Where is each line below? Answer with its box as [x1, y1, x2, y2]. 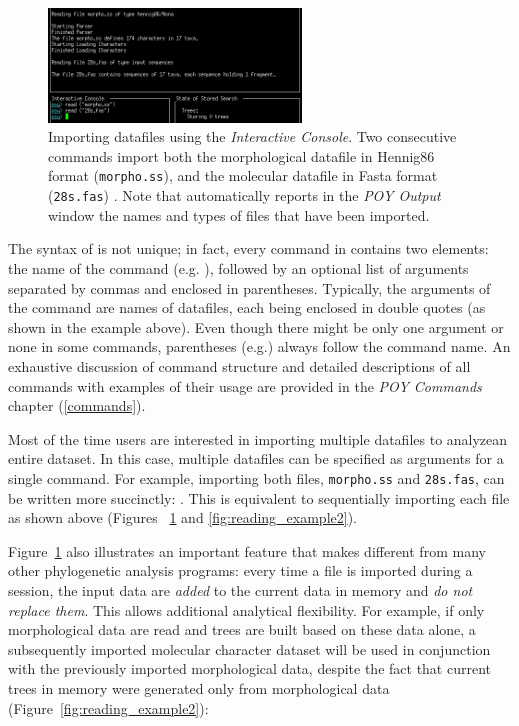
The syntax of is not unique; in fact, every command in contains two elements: [8, 238, 489, 259]
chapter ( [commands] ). [8, 395, 146, 416]
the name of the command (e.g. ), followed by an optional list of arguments [8, 257, 469, 278]
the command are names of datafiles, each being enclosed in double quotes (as [8, 297, 486, 318]
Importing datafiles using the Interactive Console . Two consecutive [48, 126, 457, 147]
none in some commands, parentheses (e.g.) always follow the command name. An [8, 336, 511, 357]
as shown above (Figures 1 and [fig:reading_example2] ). [8, 507, 357, 528]
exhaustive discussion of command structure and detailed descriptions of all [8, 355, 471, 376]
